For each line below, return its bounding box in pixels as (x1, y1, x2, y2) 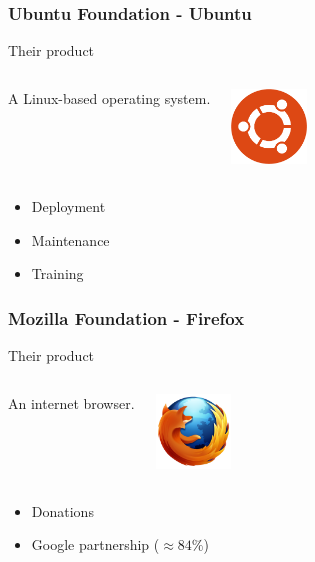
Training (31, 263, 84, 284)
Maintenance (31, 229, 110, 250)
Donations (31, 500, 94, 521)
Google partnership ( (31, 534, 160, 555)
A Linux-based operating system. (8, 87, 211, 108)
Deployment (31, 195, 106, 216)
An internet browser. (8, 392, 135, 413)
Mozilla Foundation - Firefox (8, 305, 245, 330)
